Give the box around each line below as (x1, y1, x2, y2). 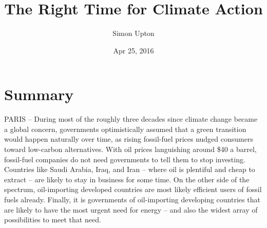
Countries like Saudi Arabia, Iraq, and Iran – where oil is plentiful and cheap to (4, 164, 255, 175)
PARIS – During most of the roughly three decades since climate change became (4, 113, 258, 124)
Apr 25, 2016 (113, 45, 154, 55)
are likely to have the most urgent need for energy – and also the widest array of (4, 204, 258, 215)
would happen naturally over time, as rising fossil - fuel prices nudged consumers (4, 134, 253, 144)
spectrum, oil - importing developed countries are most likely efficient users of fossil (4, 184, 262, 195)
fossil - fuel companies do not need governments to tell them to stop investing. (4, 154, 245, 164)
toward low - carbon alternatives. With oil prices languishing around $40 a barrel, (4, 144, 257, 155)
